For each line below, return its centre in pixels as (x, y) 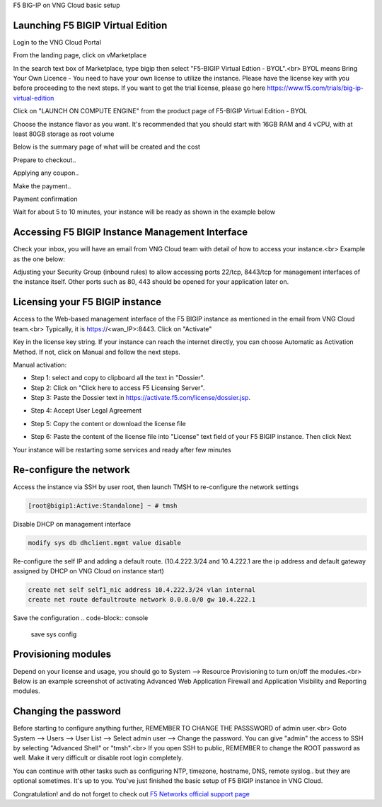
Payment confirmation (45, 199)
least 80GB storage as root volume (64, 134)
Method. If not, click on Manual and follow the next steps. (97, 352)
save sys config (54, 634)
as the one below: (39, 259)
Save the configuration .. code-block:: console (81, 618)
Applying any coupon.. (46, 173)
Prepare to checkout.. (45, 160)
